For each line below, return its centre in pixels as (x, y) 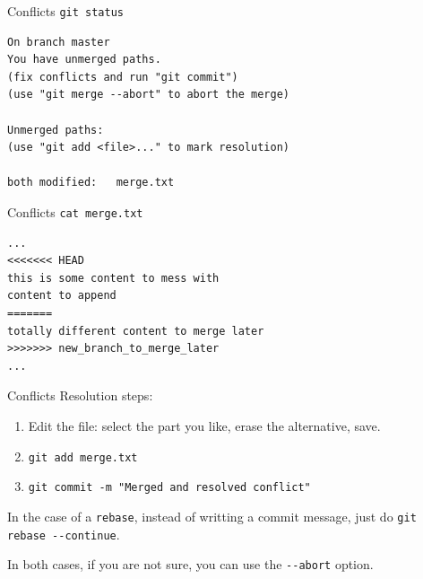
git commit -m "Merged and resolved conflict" (169, 488)
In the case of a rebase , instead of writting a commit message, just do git (212, 516)
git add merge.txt (83, 457)
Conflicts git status (66, 11)
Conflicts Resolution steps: (80, 395)
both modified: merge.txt (91, 183)
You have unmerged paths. (84, 60)
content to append (62, 296)
